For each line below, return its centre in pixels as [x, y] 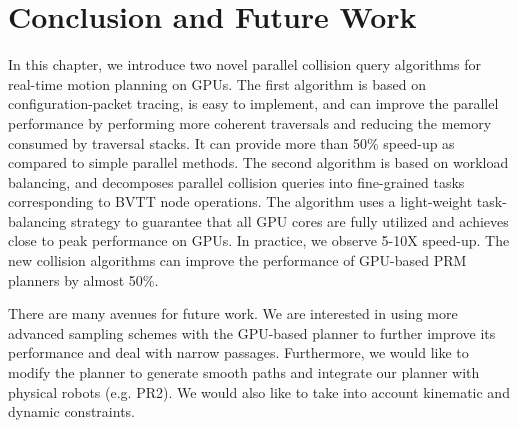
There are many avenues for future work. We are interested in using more [233, 313]
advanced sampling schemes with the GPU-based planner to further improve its [252, 332]
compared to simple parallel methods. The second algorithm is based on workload [258, 162]
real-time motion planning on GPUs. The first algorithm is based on [217, 83]
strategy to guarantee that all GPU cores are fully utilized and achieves [290, 220]
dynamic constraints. [71, 411]
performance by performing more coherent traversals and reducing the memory [250, 122]
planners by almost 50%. [83, 279]
